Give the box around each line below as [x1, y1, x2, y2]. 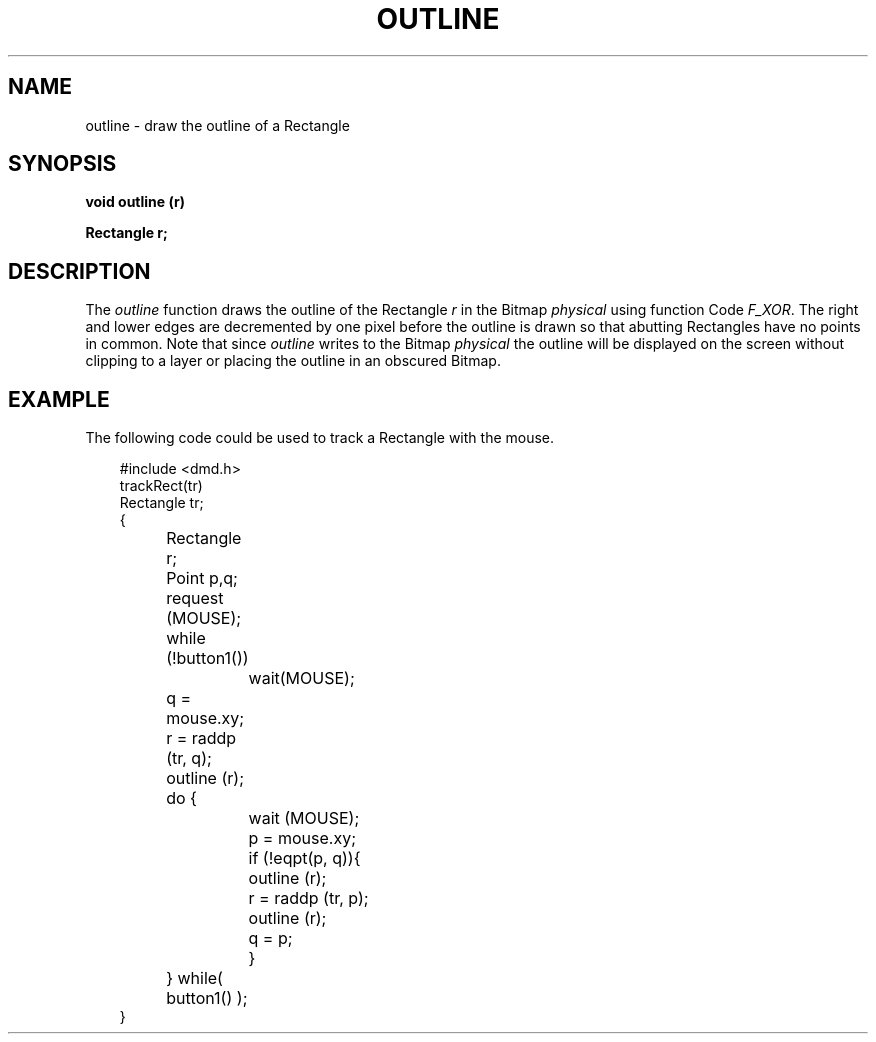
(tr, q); [166, 748, 212, 769]
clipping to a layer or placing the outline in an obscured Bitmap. [85, 352, 501, 370]
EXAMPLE [8, 386, 110, 412]
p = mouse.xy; [248, 828, 356, 849]
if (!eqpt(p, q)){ [248, 848, 361, 869]
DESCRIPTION [8, 258, 151, 284]
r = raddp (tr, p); [248, 888, 369, 909]
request [166, 588, 224, 609]
